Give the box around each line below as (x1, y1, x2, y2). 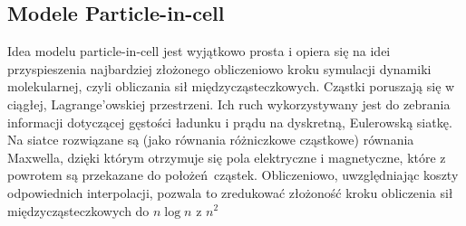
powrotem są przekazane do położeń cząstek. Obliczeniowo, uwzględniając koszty (7, 165, 459, 184)
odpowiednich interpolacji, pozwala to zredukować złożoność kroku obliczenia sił (7, 183, 453, 202)
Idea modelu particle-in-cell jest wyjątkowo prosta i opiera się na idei (7, 42, 391, 61)
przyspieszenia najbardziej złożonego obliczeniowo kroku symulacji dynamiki (7, 59, 432, 78)
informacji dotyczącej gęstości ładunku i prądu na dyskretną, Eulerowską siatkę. (7, 112, 452, 131)
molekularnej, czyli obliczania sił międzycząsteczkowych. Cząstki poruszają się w (7, 77, 455, 96)
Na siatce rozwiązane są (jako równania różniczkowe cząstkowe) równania (7, 130, 414, 149)
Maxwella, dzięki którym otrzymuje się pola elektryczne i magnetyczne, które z (7, 147, 446, 166)
